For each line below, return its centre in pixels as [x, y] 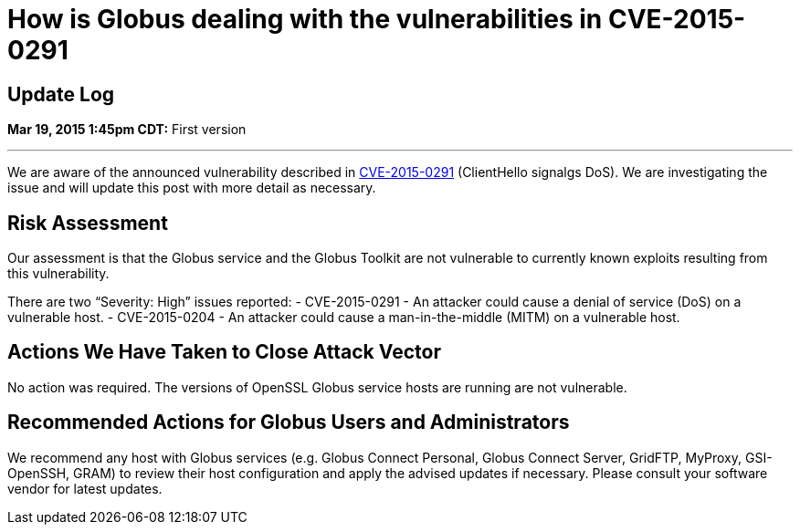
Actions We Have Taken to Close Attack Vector [224, 352]
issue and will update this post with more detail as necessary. [192, 188]
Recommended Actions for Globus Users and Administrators [289, 422]
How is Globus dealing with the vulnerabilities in [305, 19]
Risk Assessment [88, 223]
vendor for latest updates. [85, 488]
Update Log [61, 94]
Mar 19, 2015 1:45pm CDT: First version [127, 130]
